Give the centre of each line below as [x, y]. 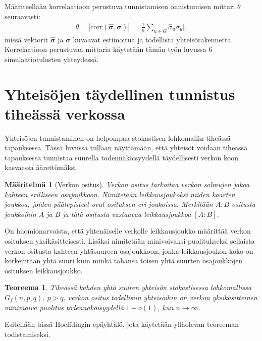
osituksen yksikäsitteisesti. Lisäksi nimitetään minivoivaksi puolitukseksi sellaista [130, 240]
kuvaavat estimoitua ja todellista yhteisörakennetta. [153, 39]
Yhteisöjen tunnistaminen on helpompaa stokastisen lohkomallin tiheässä [118, 137]
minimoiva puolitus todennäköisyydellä [64, 307]
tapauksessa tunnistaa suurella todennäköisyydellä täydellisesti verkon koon [122, 157]
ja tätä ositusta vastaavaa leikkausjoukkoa [127, 214]
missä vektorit [27, 39]
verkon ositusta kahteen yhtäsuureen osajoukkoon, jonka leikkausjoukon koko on [129, 250]
